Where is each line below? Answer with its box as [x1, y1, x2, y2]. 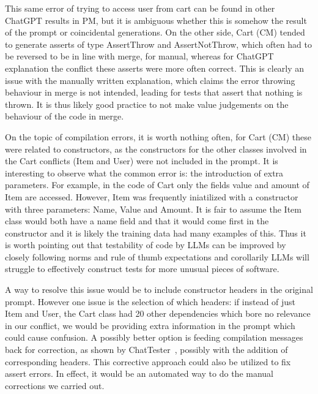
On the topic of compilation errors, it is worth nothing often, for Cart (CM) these [5, 130, 311, 143]
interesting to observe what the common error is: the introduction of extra [5, 166, 284, 179]
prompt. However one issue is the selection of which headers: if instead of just [5, 295, 296, 308]
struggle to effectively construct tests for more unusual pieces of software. [5, 262, 279, 275]
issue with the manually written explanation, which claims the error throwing [5, 74, 295, 86]
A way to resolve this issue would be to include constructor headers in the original [5, 283, 313, 296]
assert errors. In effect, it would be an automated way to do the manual [5, 367, 274, 380]
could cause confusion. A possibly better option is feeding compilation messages [5, 331, 303, 344]
